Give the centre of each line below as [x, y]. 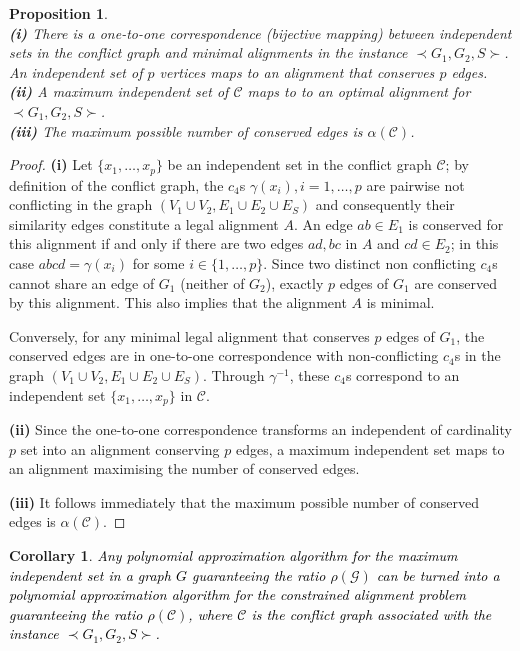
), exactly [294, 282]
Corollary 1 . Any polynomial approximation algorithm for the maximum [233, 554]
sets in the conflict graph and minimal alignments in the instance [208, 52]
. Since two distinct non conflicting [369, 262]
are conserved [456, 282]
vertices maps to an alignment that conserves [297, 71]
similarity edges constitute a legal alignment [144, 223]
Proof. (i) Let [51, 164]
